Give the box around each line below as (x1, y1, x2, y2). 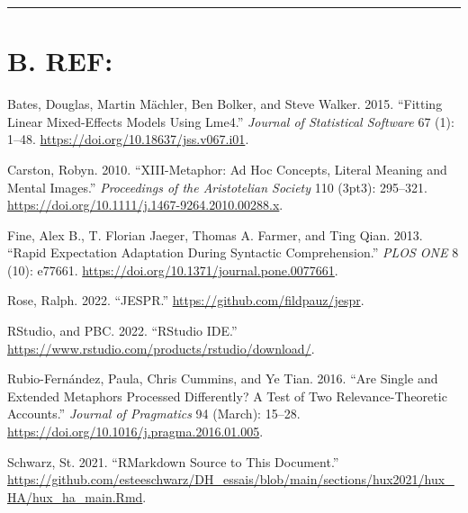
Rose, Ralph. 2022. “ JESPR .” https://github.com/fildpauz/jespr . (7, 291, 364, 310)
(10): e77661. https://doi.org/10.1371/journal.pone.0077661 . (7, 260, 338, 279)
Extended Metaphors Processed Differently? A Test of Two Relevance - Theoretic (7, 386, 447, 405)
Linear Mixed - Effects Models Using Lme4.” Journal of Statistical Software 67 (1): (7, 112, 454, 130)
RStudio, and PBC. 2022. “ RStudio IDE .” (7, 321, 238, 340)
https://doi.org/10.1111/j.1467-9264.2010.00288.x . (7, 195, 283, 214)
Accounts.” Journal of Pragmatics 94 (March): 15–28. (7, 404, 301, 423)
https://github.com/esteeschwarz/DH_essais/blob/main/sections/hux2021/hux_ (7, 470, 454, 489)
